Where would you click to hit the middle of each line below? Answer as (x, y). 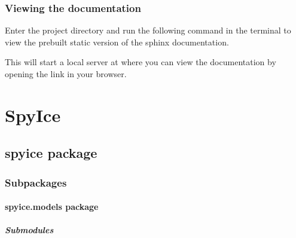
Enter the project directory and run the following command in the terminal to (148, 30)
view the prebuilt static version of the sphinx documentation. (117, 42)
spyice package (51, 153)
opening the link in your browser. (66, 74)
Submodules (29, 230)
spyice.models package (52, 207)
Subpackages (36, 182)
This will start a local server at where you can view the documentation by (141, 62)
